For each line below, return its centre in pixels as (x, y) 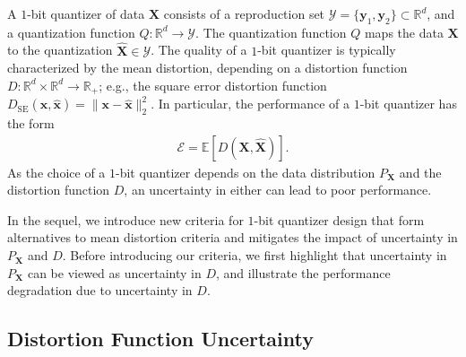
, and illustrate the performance (303, 272)
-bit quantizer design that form (339, 219)
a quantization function (71, 32)
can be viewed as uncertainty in (114, 272)
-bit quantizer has (408, 104)
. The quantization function (271, 32)
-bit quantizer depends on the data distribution (246, 172)
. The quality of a (199, 50)
